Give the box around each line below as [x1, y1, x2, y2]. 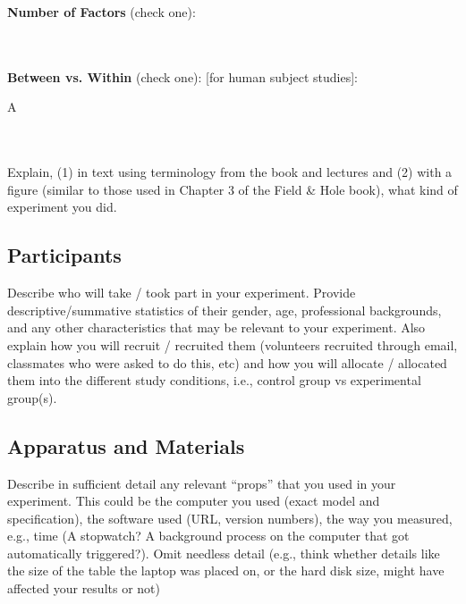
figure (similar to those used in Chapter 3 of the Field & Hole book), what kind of [7, 180, 458, 198]
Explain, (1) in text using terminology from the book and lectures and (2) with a [7, 163, 453, 181]
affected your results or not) [7, 579, 160, 598]
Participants [7, 241, 122, 269]
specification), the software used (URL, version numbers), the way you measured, [7, 508, 453, 527]
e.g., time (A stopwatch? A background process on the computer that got [7, 526, 410, 545]
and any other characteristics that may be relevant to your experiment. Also [7, 318, 426, 337]
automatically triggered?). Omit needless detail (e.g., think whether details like [7, 543, 440, 562]
